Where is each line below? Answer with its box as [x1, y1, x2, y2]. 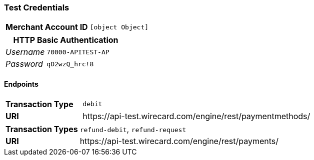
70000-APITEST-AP [46, 48, 109, 56]
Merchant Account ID [5, 22, 88, 32]
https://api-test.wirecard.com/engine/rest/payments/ [79, 136, 279, 146]
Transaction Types [5, 124, 78, 134]
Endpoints [4, 79, 38, 88]
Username [5, 47, 45, 57]
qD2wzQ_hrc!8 [46, 60, 94, 68]
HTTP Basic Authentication [13, 35, 118, 45]
